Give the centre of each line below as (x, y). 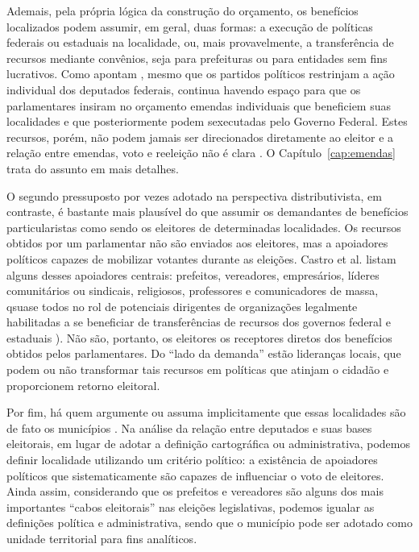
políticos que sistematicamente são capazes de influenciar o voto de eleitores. (195, 475)
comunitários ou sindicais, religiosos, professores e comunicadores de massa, (193, 291)
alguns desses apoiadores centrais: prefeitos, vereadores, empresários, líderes (193, 274)
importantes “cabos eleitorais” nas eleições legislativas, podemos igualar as (191, 506)
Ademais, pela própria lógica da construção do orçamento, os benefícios (183, 10)
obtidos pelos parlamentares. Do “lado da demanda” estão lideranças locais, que (204, 353)
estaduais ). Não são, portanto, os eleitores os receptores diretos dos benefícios (199, 337)
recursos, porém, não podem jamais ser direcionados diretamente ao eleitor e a (200, 137)
